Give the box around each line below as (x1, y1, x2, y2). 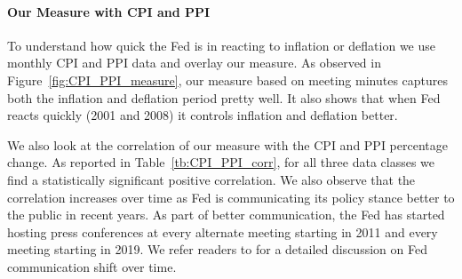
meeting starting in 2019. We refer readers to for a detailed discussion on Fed (7, 240, 427, 259)
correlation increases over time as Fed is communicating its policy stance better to (7, 187, 455, 206)
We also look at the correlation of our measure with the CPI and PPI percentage (7, 135, 448, 154)
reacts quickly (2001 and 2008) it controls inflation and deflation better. (7, 106, 398, 124)
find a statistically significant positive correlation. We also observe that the (7, 170, 416, 188)
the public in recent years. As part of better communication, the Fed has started (7, 205, 445, 224)
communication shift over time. (7, 257, 177, 275)
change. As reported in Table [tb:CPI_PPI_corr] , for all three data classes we (7, 153, 435, 171)
